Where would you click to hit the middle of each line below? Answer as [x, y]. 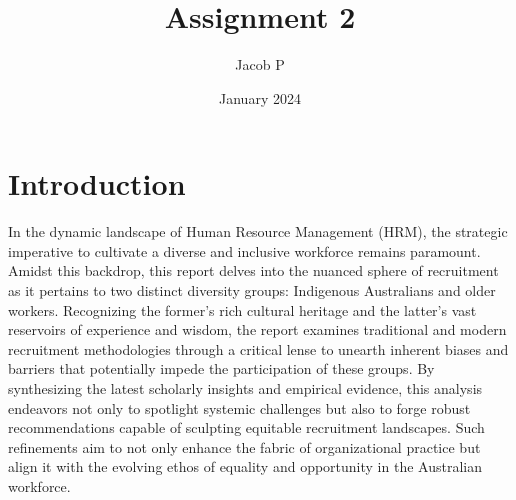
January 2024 [260, 97]
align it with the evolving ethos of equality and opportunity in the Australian [245, 466]
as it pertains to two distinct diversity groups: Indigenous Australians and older [252, 290]
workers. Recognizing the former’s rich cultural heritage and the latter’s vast [242, 309]
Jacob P [260, 64]
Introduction [97, 183]
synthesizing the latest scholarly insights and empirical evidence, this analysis [245, 388]
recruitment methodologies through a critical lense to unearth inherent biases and [258, 348]
